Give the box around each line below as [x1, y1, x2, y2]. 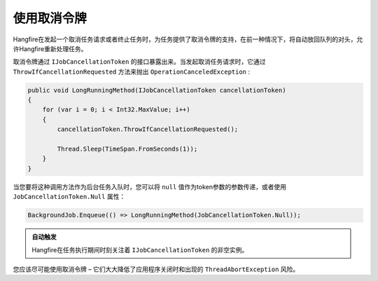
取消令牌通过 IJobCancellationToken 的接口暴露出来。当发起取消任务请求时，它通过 [13, 57, 266, 66]
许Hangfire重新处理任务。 [13, 44, 87, 53]
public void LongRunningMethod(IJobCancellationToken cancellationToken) [27, 86, 286, 94]
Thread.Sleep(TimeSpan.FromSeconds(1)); [57, 145, 198, 153]
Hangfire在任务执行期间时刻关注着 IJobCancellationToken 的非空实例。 [31, 245, 248, 254]
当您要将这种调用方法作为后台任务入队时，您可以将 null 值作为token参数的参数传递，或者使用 [13, 182, 287, 191]
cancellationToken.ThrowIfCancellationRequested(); [57, 125, 239, 133]
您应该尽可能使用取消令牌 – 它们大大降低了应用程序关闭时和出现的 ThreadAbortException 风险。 [13, 265, 300, 273]
